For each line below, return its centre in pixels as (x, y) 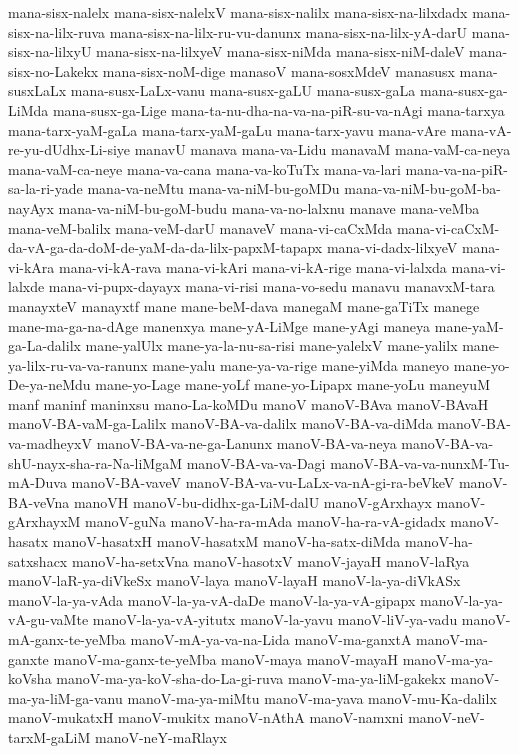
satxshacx (38, 560)
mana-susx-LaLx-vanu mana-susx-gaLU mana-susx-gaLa (243, 90)
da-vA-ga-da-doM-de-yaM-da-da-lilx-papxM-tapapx (165, 247)
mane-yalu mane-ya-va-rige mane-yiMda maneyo (301, 364)
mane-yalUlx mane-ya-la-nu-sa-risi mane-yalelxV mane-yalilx (271, 345)
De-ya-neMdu (49, 384)
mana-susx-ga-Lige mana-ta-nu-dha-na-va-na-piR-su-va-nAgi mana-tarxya (278, 109)
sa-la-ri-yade (45, 188)
